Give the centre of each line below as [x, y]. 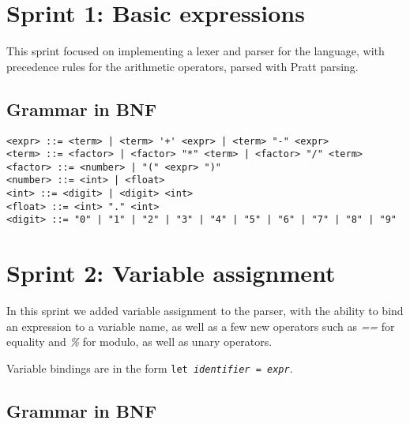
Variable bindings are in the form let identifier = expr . [150, 368]
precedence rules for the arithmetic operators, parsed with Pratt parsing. [182, 66]
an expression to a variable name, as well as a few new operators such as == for [201, 326]
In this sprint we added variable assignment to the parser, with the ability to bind [205, 311]
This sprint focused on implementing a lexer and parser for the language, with [196, 51]
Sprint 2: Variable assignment [171, 273]
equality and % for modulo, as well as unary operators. [139, 341]
